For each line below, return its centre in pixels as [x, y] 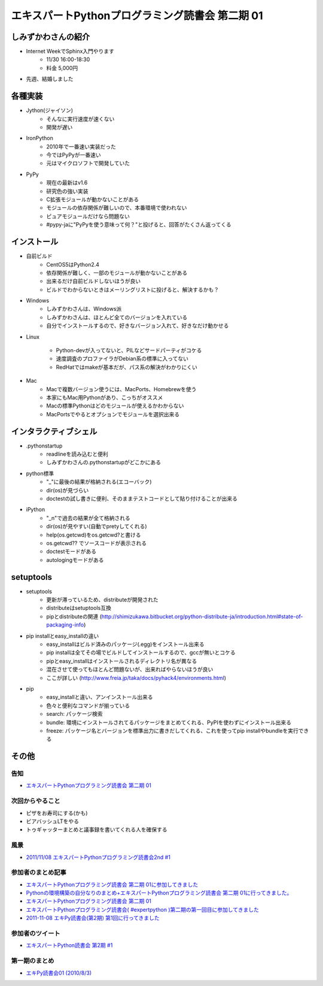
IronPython [40, 138]
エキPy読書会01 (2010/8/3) [59, 973]
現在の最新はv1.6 [67, 183]
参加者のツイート [36, 933]
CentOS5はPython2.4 [73, 264]
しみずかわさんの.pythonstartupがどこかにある [104, 462]
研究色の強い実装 [67, 191]
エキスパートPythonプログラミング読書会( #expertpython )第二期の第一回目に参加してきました [143, 909]
